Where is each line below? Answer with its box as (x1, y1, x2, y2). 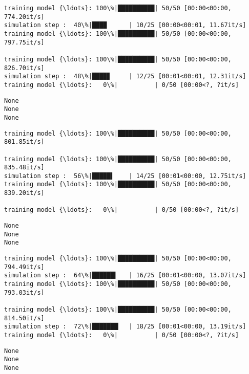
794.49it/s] (4, 263, 45, 271)
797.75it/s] (4, 38, 45, 46)
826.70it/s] (4, 64, 45, 72)
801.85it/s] (4, 138, 45, 146)
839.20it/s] (4, 189, 45, 197)
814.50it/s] (4, 314, 45, 322)
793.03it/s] (4, 289, 45, 296)
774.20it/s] (4, 13, 45, 20)
